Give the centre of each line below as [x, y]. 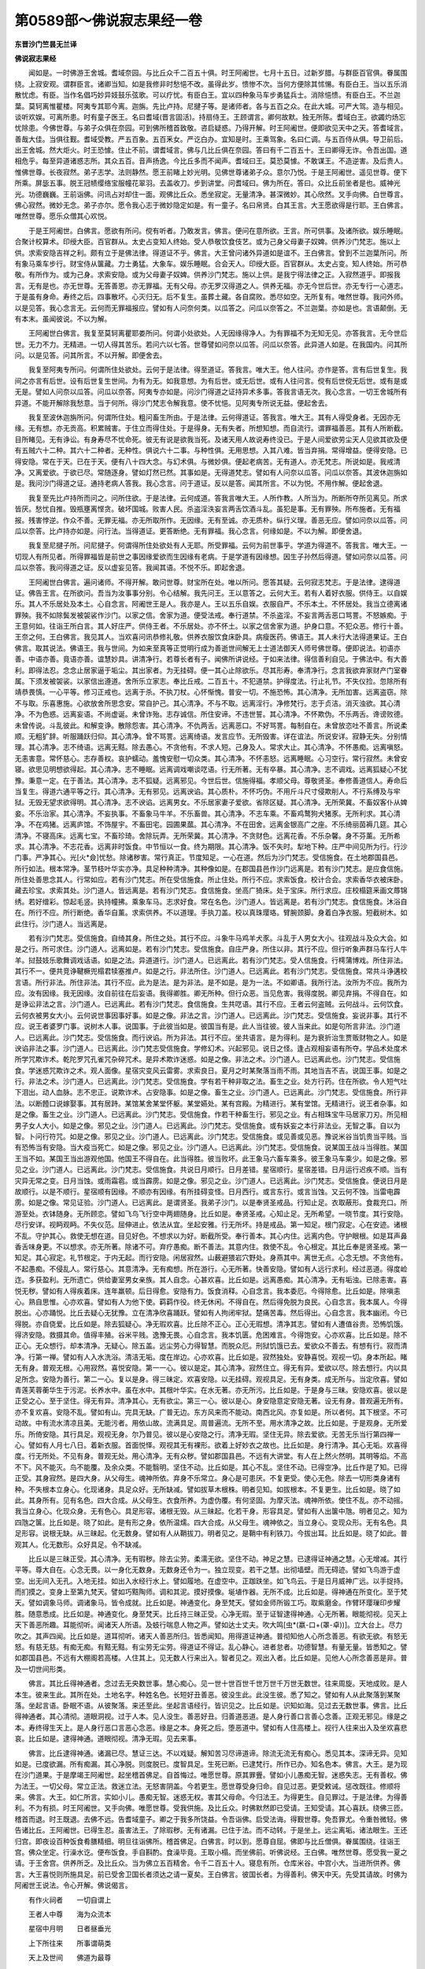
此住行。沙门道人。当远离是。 [63, 923]
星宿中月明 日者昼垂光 [70, 1929]
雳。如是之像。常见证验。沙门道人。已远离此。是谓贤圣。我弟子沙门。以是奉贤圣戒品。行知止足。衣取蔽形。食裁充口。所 [211, 1203]
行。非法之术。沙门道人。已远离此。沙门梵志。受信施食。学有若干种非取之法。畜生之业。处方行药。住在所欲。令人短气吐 [211, 1081]
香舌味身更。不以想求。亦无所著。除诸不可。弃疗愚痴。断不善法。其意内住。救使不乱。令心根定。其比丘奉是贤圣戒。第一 [211, 1246]
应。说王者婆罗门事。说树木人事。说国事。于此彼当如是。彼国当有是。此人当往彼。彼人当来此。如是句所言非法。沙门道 [207, 1026]
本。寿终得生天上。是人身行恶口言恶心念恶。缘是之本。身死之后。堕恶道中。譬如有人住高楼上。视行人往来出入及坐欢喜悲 [211, 1727]
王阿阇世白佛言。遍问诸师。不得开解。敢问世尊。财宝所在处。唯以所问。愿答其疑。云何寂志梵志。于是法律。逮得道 [214, 582]
